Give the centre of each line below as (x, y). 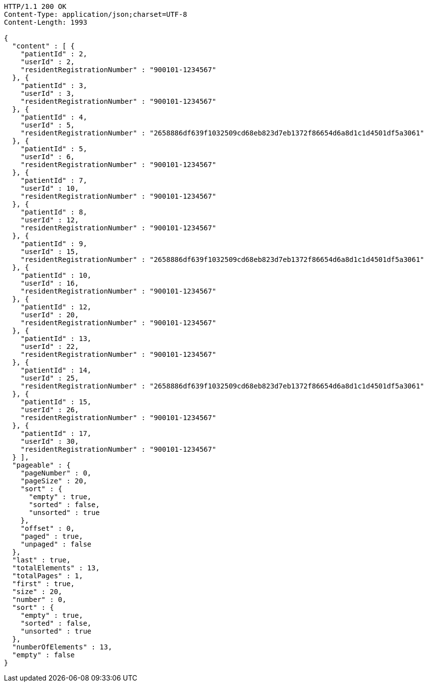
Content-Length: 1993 (46, 22)
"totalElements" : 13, (56, 568)
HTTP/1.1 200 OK (35, 6)
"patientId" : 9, (54, 244)
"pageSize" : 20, (54, 481)
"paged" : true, (52, 536)
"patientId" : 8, (54, 212)
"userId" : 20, (50, 315)
